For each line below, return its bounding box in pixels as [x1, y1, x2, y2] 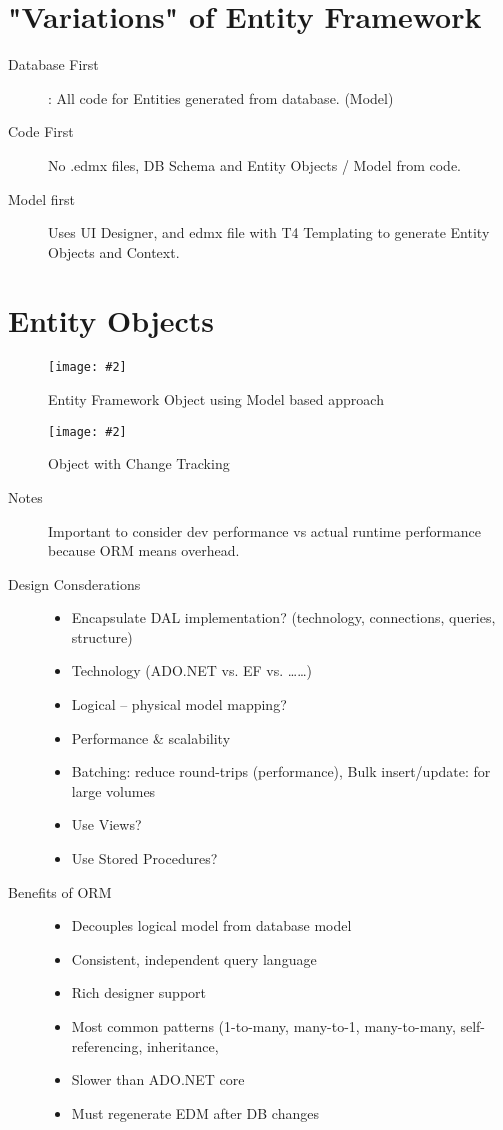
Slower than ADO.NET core [71, 1069, 245, 1090]
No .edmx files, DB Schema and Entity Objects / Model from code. [48, 154, 461, 175]
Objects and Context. [48, 241, 180, 262]
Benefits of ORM [8, 881, 112, 902]
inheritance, [146, 1035, 219, 1056]
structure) [71, 626, 133, 647]
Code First [8, 121, 74, 142]
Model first [8, 188, 76, 209]
